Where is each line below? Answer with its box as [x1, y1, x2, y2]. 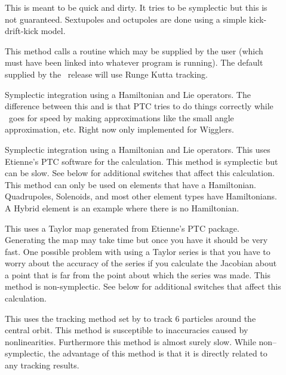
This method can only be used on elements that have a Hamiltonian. [5, 178, 256, 190]
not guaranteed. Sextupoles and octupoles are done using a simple [5, 13, 247, 25]
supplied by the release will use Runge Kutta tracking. [5, 67, 208, 80]
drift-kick [5, 24, 39, 37]
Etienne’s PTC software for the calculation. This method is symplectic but [5, 155, 278, 167]
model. [41, 24, 66, 37]
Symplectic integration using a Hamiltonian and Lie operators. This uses [5, 143, 270, 155]
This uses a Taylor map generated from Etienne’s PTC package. [5, 222, 239, 234]
